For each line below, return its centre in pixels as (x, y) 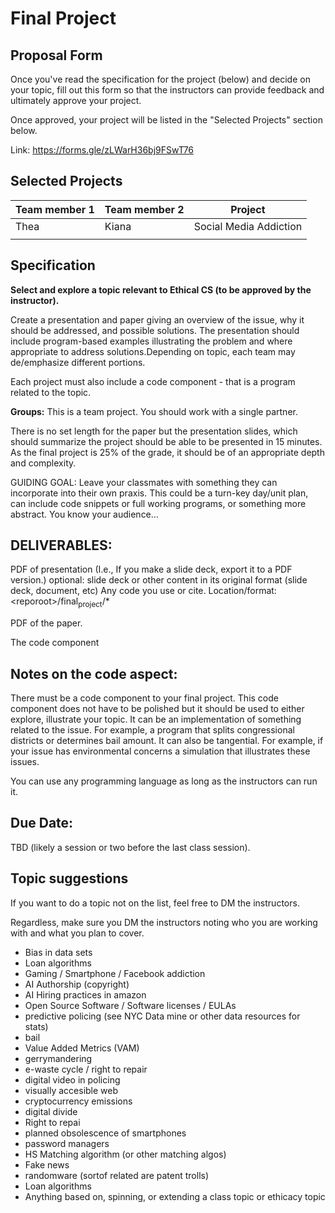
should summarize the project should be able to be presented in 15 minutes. (166, 441)
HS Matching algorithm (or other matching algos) (125, 1154)
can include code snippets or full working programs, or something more (158, 503)
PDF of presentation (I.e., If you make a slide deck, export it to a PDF (151, 569)
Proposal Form (56, 55)
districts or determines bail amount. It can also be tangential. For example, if (167, 741)
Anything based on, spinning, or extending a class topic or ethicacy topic (175, 1196)
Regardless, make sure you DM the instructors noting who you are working (164, 922)
